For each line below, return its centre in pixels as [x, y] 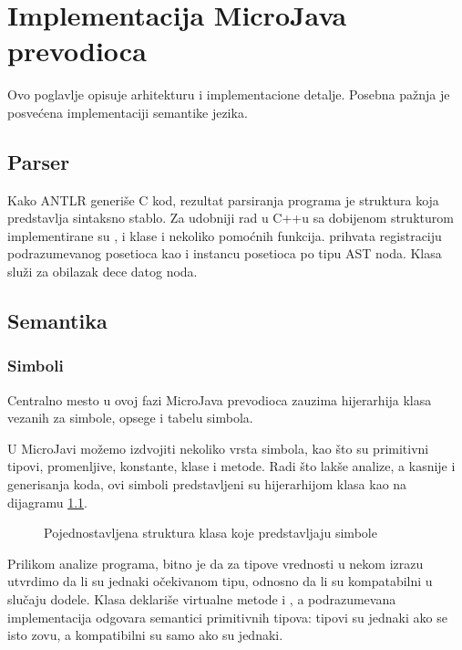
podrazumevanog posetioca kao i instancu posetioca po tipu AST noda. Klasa [225, 253]
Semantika [57, 321]
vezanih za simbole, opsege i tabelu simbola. [130, 418]
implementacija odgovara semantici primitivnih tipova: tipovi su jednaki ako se [227, 617]
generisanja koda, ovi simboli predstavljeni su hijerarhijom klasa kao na [207, 484]
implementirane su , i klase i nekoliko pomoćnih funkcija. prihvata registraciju [225, 235]
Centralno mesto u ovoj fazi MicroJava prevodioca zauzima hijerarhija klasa [220, 399]
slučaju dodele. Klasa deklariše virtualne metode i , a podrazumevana [202, 599]
